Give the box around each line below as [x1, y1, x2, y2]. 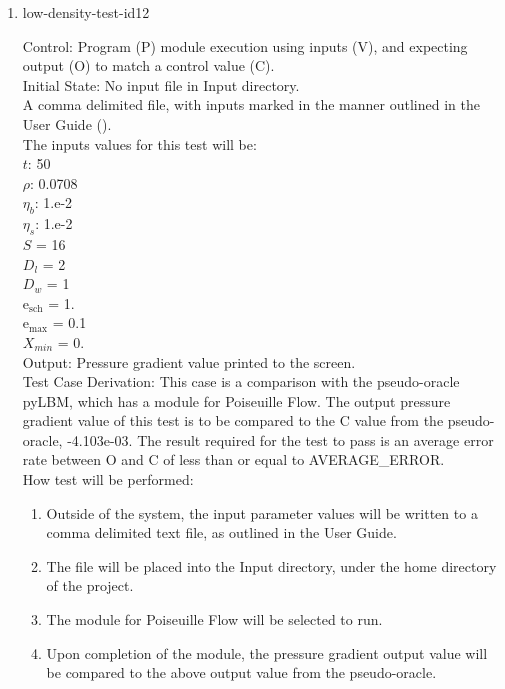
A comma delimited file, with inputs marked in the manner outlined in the [22, 94, 480, 115]
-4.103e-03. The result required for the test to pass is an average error [67, 429, 494, 450]
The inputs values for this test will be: [22, 133, 257, 154]
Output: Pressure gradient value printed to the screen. [22, 351, 356, 372]
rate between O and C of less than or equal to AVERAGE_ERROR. [22, 449, 445, 470]
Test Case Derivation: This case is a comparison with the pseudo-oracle [22, 371, 460, 392]
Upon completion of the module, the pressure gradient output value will [46, 642, 488, 663]
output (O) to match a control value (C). [22, 55, 275, 76]
